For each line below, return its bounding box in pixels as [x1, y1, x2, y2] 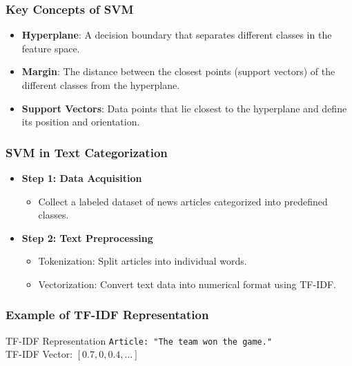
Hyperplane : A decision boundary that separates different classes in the [21, 28, 332, 42]
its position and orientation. [21, 114, 140, 129]
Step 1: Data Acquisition [21, 171, 142, 185]
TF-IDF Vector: [6, 347, 73, 361]
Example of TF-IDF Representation [6, 306, 209, 323]
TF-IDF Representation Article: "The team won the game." [6, 333, 273, 347]
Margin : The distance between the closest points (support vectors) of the [21, 64, 335, 79]
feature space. [21, 41, 80, 55]
